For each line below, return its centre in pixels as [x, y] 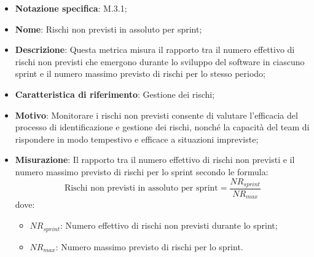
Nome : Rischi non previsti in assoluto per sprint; [108, 29]
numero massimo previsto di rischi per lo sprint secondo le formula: [142, 171]
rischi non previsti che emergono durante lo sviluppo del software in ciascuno [160, 61]
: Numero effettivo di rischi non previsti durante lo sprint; [169, 225]
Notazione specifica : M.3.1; [71, 8]
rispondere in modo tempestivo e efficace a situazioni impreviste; [137, 139]
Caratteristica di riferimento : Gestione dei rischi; [115, 94]
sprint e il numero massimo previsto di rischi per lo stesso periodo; [140, 73]
